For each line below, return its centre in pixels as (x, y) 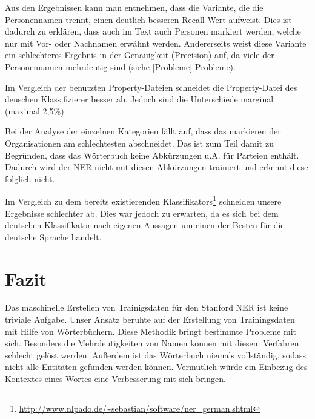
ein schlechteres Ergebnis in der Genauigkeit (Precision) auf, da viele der (140, 55)
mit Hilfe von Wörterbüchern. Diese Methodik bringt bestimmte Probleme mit (151, 331)
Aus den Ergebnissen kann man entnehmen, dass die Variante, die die (134, 7)
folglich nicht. (30, 178)
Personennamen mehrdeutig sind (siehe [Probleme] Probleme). (120, 66)
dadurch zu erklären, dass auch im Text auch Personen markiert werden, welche (153, 31)
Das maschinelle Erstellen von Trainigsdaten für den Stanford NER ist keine (147, 307)
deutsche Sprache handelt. (53, 236)
